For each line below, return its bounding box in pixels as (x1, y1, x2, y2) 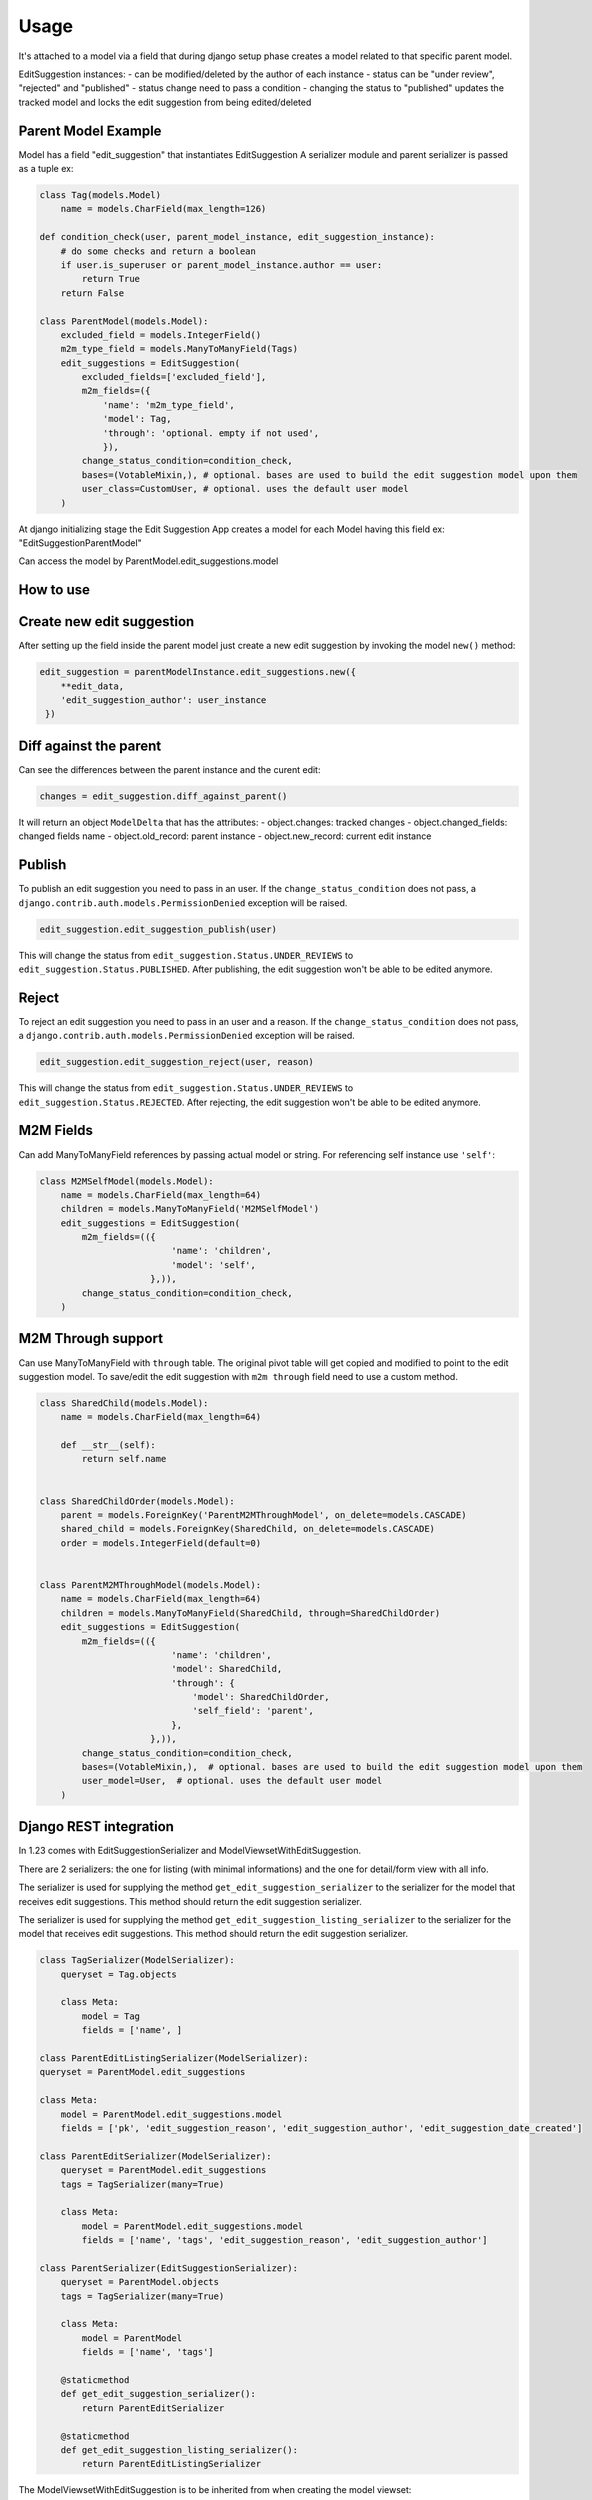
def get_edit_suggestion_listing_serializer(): (60, 2444, 299, 2455)
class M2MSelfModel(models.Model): (39, 1175, 214, 1187)
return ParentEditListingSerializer (81, 2458, 262, 2470)
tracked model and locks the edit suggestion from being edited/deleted (18, 96, 312, 108)
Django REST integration (18, 1818, 175, 1835)
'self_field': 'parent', (192, 1705, 314, 1717)
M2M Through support (18, 1330, 164, 1347)
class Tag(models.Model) (39, 190, 162, 200)
